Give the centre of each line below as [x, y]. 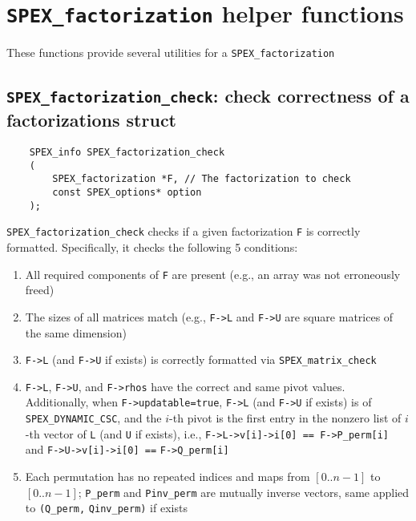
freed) [40, 290]
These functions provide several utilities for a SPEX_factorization [171, 53]
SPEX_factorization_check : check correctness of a [208, 96]
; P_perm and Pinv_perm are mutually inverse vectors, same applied [244, 492]
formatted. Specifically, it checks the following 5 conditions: [152, 247]
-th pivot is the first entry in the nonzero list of [285, 418]
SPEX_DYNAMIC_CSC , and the [93, 418]
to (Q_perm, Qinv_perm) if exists [106, 508]
